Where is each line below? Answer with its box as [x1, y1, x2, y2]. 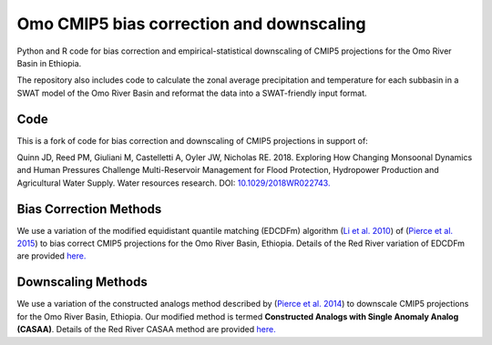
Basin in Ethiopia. [16, 57, 82, 68]
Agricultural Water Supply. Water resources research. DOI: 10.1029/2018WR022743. [16, 178, 331, 188]
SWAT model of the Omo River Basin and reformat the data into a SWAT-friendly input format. [16, 87, 368, 98]
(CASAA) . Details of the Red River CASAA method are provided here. [16, 324, 277, 335]
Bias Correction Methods [16, 201, 162, 217]
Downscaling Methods [16, 274, 148, 290]
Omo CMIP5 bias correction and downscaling [16, 14, 366, 34]
